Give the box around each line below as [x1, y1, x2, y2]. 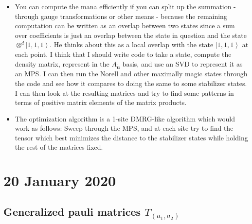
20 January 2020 [3, 171, 116, 190]
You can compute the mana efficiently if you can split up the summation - [15, 1, 236, 11]
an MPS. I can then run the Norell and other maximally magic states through [15, 69, 248, 79]
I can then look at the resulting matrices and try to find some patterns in [15, 87, 234, 98]
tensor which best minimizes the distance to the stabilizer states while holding [15, 132, 248, 142]
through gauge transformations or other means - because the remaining [15, 11, 227, 21]
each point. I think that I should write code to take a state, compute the [15, 49, 232, 59]
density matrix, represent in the [15, 58, 109, 69]
